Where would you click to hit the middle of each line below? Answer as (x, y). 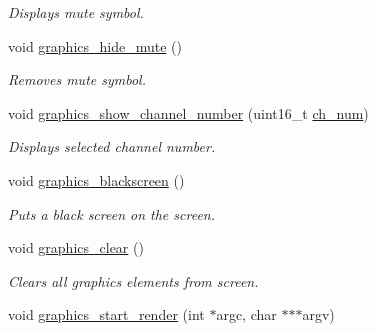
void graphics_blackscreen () (96, 179)
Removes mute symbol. (77, 79)
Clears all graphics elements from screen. (133, 280)
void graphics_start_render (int (106, 314)
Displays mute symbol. (76, 12)
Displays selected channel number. (112, 146)
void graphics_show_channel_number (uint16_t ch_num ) (188, 112)
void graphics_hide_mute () (95, 45)
